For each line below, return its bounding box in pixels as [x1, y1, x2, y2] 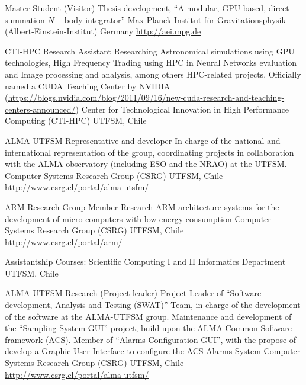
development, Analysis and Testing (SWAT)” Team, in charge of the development [5, 299, 301, 311]
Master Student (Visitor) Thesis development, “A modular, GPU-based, [5, 2, 266, 14]
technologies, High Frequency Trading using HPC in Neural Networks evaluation [5, 56, 297, 69]
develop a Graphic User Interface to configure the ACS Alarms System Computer [5, 345, 301, 357]
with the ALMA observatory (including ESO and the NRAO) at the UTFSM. [5, 158, 287, 170]
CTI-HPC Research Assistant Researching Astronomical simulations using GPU [5, 44, 295, 57]
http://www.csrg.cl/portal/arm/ [5, 235, 123, 248]
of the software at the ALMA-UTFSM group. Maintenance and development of [5, 310, 292, 322]
